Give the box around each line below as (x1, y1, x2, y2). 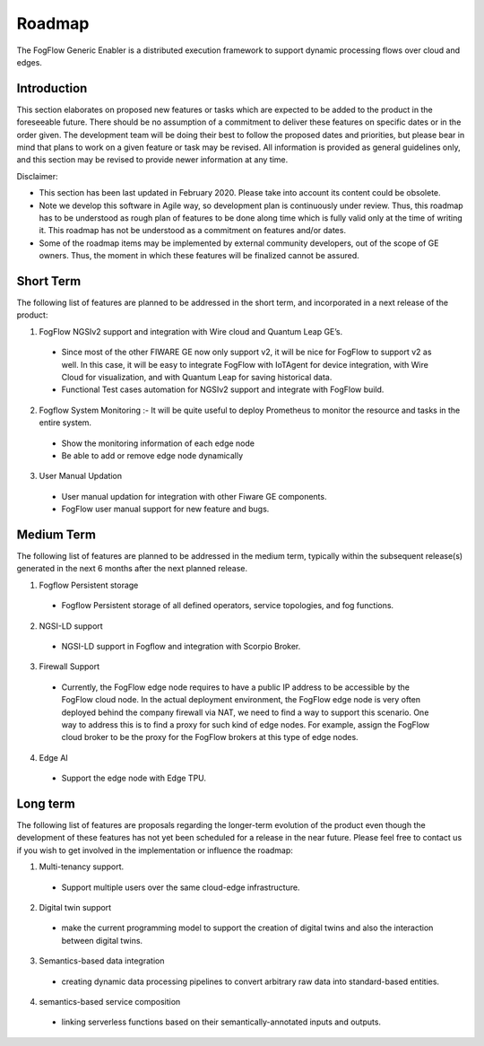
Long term (16, 796, 75, 811)
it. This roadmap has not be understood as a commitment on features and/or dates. (39, 225, 347, 236)
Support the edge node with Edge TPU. (61, 772, 206, 784)
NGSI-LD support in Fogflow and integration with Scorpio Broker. (61, 641, 301, 651)
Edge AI (39, 752, 69, 763)
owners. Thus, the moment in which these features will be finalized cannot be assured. (39, 250, 359, 261)
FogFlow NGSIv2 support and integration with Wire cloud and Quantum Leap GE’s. (39, 326, 343, 336)
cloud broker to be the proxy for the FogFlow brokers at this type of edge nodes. (61, 732, 359, 743)
